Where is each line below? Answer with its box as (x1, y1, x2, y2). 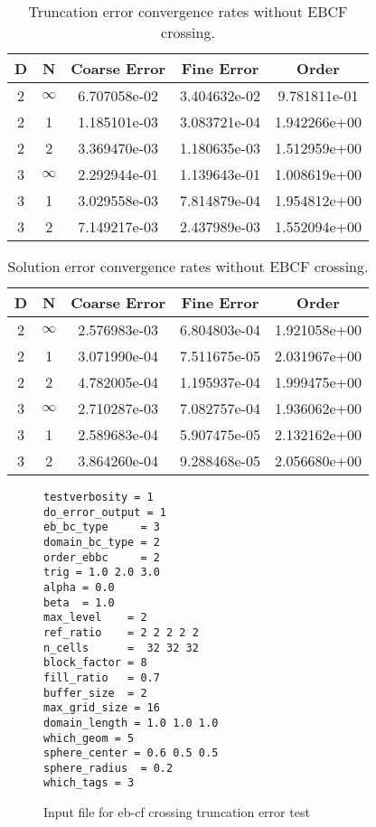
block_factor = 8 (43, 656, 147, 670)
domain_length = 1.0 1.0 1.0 (43, 716, 219, 729)
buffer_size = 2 (43, 686, 147, 700)
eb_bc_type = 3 (43, 521, 160, 534)
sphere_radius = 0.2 (43, 761, 174, 775)
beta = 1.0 (43, 596, 115, 609)
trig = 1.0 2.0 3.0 (43, 566, 160, 579)
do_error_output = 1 (43, 505, 167, 519)
